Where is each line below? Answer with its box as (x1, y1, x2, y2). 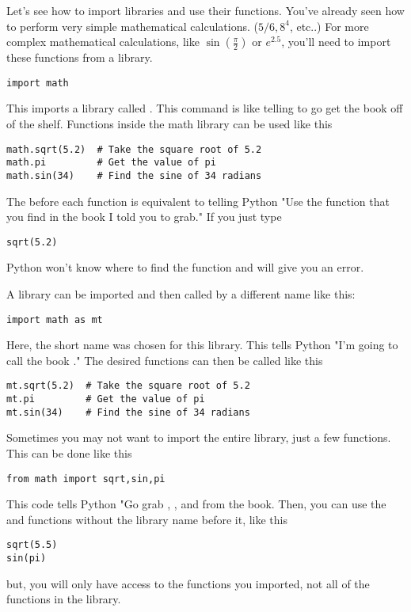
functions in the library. (6, 591, 121, 607)
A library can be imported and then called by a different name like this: (6, 286, 356, 302)
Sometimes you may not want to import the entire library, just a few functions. (6, 429, 391, 446)
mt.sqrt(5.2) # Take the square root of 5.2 (6, 380, 250, 392)
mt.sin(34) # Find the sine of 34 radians (6, 406, 250, 418)
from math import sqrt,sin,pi (6, 473, 166, 485)
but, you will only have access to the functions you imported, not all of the (6, 575, 370, 591)
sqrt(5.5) (6, 539, 58, 551)
